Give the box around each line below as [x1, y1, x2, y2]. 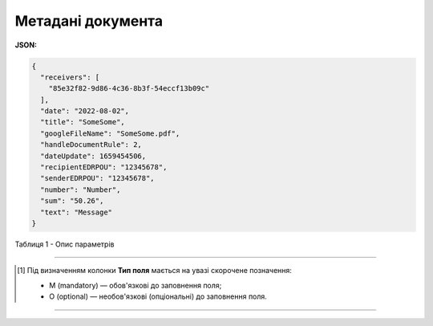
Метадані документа [14, 12, 164, 30]
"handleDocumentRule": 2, [40, 141, 142, 149]
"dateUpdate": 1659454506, [40, 151, 147, 161]
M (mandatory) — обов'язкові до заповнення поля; [49, 280, 222, 290]
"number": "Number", [40, 185, 121, 194]
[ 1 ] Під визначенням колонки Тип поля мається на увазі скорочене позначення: [17, 266, 293, 275]
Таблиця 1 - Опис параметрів [14, 239, 115, 249]
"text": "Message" [40, 207, 112, 217]
